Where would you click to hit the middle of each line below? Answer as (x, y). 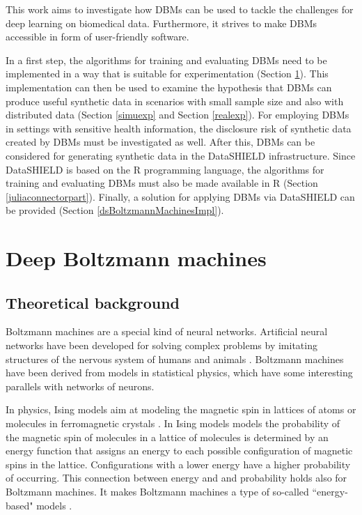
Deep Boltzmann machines (136, 258)
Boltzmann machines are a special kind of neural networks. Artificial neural (167, 331)
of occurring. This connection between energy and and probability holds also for (176, 478)
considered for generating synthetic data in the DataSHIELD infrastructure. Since (181, 155)
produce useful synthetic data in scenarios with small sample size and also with (175, 101)
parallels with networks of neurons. (80, 386)
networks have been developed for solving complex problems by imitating (162, 345)
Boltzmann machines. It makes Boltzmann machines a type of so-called (157, 492)
